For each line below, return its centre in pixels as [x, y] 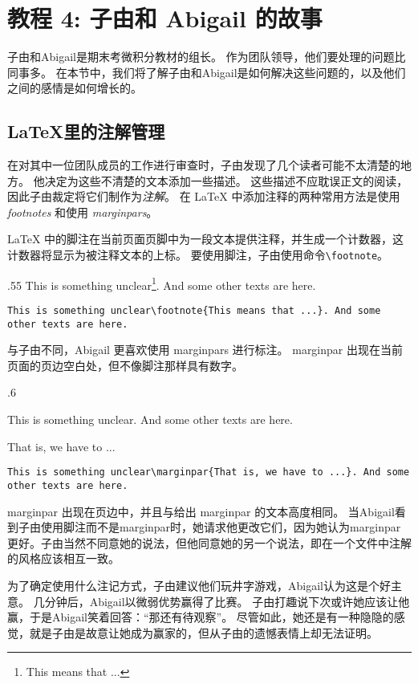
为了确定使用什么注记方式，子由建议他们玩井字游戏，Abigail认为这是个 [193, 585]
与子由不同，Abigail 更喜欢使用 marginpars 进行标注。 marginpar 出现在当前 [205, 350]
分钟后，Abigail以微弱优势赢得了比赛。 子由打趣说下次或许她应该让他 [227, 601]
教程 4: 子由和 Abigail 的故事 [165, 18]
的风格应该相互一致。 [63, 558]
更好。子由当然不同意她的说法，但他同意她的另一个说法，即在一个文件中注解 [209, 542]
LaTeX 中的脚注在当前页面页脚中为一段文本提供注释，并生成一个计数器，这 [206, 239]
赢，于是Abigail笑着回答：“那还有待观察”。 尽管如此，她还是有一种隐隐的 [201, 617]
